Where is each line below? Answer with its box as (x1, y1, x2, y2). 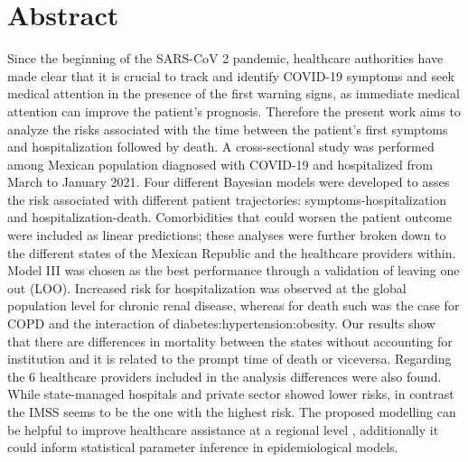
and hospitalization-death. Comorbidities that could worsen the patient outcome (7, 208, 452, 226)
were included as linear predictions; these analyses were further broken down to (7, 226, 446, 245)
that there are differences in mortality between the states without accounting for (7, 331, 453, 350)
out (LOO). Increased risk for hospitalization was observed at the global (7, 278, 407, 297)
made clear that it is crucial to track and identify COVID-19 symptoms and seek (7, 66, 454, 85)
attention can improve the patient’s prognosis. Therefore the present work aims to (7, 101, 461, 120)
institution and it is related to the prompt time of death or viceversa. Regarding (7, 349, 452, 368)
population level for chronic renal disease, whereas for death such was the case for (7, 296, 460, 315)
